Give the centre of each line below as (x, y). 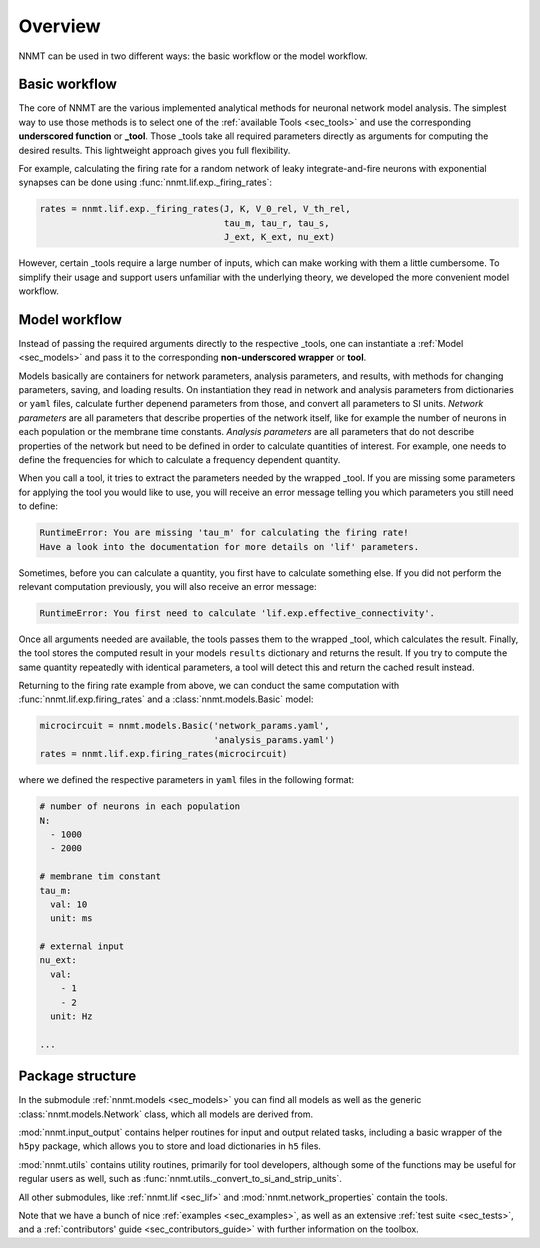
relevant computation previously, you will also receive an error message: (167, 586)
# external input (82, 946)
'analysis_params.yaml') (274, 739)
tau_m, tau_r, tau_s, (276, 223)
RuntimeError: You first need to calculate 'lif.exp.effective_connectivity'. (237, 613)
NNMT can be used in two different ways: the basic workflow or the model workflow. (193, 56)
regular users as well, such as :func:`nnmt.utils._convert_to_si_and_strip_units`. (180, 1179)
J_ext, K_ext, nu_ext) (279, 237)
